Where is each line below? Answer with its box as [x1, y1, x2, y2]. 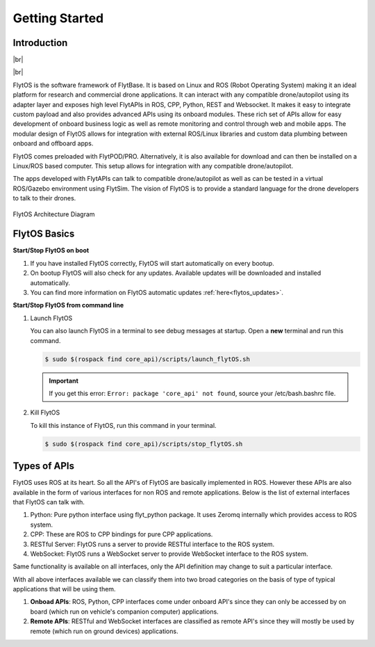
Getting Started [12, 10, 104, 26]
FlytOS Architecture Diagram [12, 209, 95, 218]
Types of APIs [12, 460, 74, 472]
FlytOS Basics [12, 228, 75, 240]
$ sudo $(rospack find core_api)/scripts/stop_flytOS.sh [44, 440, 243, 448]
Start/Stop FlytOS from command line [12, 301, 124, 310]
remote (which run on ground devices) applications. [30, 627, 178, 635]
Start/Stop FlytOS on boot [12, 246, 90, 255]
